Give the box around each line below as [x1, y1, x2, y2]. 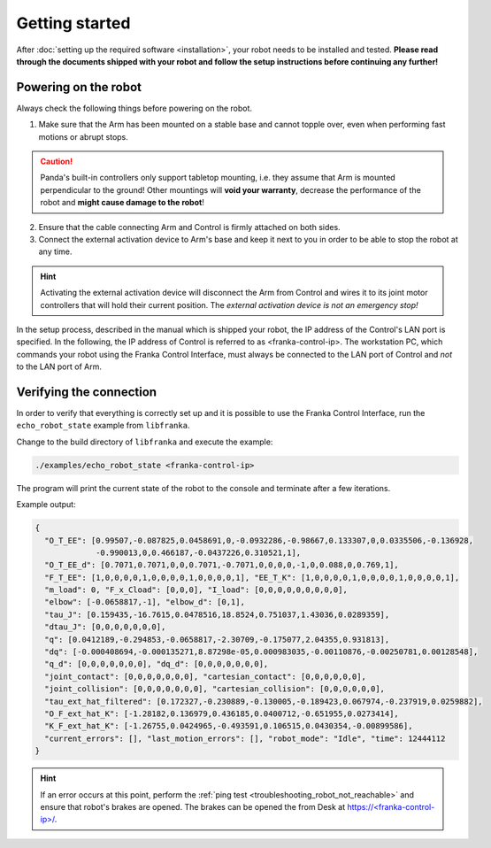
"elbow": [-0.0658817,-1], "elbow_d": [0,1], [44, 597, 245, 607]
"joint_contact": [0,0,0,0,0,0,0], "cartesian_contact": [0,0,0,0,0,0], [44, 671, 367, 682]
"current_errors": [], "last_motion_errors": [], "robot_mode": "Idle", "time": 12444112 [44, 733, 446, 744]
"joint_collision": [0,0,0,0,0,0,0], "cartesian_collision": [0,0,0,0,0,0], [44, 684, 385, 694]
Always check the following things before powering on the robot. [16, 103, 252, 113]
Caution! [40, 156, 73, 167]
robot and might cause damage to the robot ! [40, 197, 205, 208]
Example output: [16, 499, 76, 510]
